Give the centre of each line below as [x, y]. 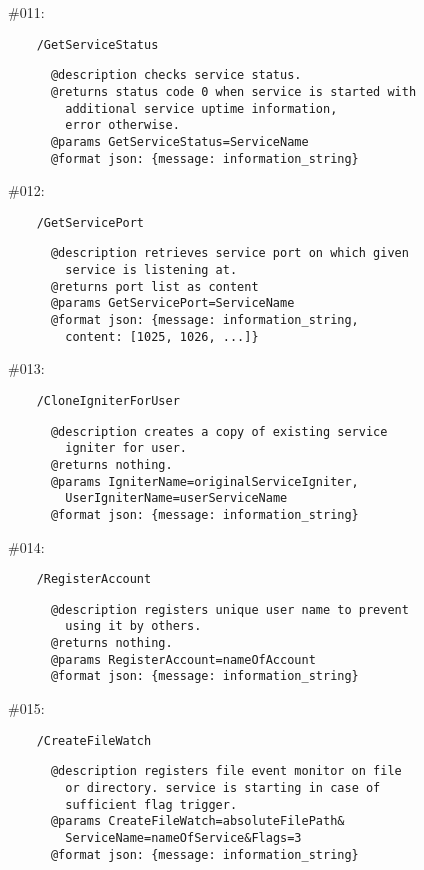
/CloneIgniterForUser [108, 400]
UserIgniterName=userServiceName [176, 498]
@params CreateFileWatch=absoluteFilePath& [197, 821]
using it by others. [133, 626]
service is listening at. [151, 270]
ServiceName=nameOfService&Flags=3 [183, 837]
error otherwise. [122, 125]
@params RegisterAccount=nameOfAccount [183, 659]
